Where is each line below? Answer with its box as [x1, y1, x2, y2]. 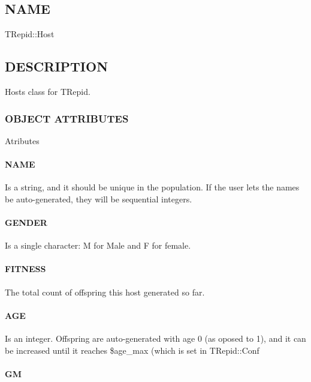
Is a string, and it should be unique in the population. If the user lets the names [5, 181, 300, 193]
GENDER [5, 216, 47, 228]
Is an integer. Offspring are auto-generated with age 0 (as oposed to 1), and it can [5, 332, 306, 344]
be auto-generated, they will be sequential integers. [5, 192, 192, 205]
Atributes [5, 134, 40, 147]
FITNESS [5, 262, 46, 275]
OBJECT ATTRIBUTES [5, 111, 129, 126]
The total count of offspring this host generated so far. [5, 285, 205, 298]
